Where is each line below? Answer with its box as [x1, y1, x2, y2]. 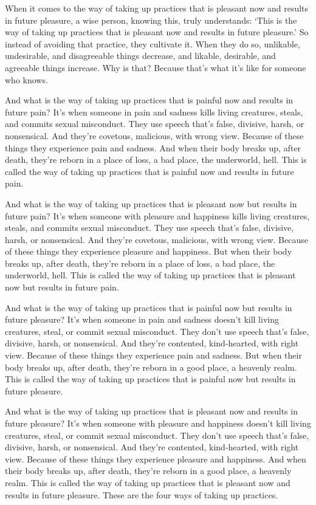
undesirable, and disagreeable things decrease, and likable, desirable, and [5, 49, 276, 62]
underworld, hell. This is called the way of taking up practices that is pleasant [5, 269, 296, 281]
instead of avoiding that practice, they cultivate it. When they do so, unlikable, [5, 37, 300, 50]
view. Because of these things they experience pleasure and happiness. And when [5, 452, 306, 465]
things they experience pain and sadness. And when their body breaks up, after [5, 141, 301, 154]
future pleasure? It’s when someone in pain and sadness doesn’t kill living [5, 313, 279, 326]
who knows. [5, 73, 48, 86]
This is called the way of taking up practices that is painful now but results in [5, 373, 296, 385]
